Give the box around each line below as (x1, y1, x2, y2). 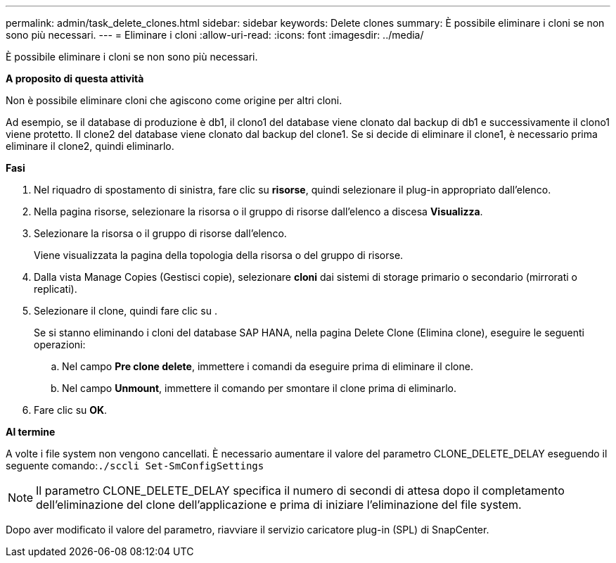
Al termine (6, 426, 56, 438)
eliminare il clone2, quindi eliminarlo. (6, 140, 174, 152)
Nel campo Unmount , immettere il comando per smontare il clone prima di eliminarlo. (62, 382, 457, 394)
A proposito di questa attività (6, 72, 144, 84)
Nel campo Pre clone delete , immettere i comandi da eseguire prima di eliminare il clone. (62, 360, 473, 372)
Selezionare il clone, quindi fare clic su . (34, 305, 217, 317)
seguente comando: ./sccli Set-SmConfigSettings (6, 460, 264, 472)
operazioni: (34, 339, 86, 350)
